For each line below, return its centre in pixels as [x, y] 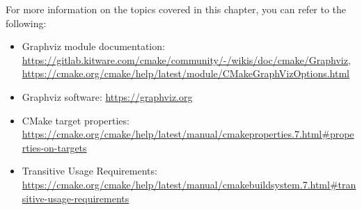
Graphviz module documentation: [93, 46]
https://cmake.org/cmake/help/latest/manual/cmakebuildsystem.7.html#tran [189, 184]
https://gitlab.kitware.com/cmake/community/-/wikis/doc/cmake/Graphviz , [186, 59]
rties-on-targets [54, 147]
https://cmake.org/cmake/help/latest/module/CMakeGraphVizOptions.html [186, 73]
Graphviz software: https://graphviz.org [107, 96]
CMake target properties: [76, 120]
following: [26, 23]
